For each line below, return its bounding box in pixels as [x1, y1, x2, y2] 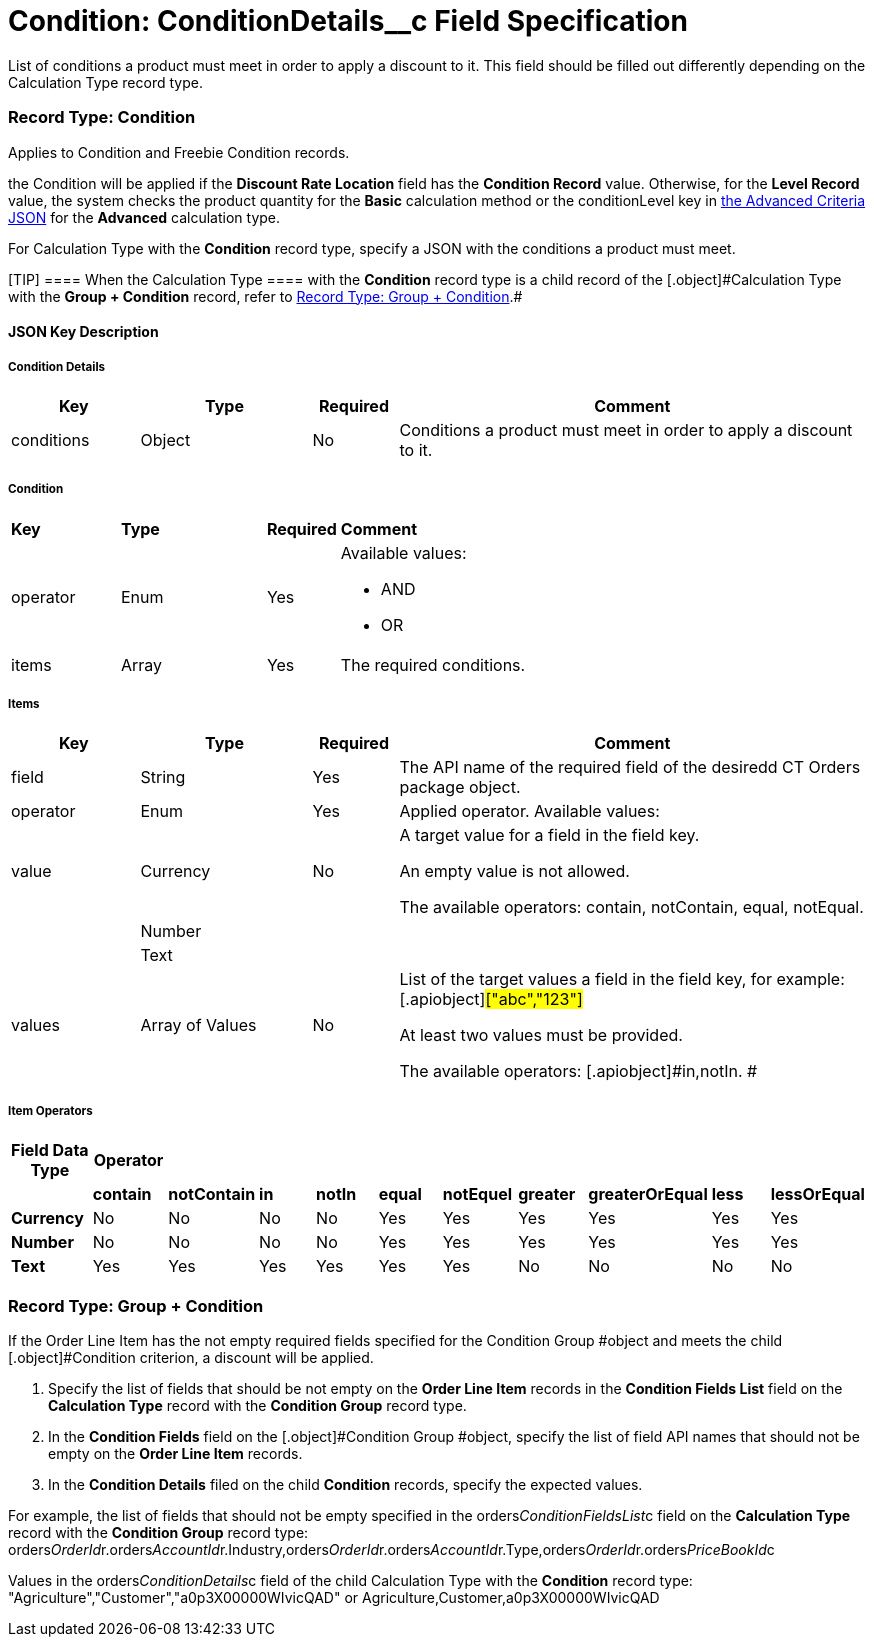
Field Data [11, 1140, 89, 1161]
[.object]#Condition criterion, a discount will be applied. [8, 1348, 374, 1366]
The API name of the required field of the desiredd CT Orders [399, 757, 861, 778]
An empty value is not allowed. [399, 861, 630, 882]
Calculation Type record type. [8, 73, 203, 91]
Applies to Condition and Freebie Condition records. [8, 143, 350, 161]
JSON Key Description [8, 323, 159, 341]
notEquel [442, 1184, 513, 1205]
